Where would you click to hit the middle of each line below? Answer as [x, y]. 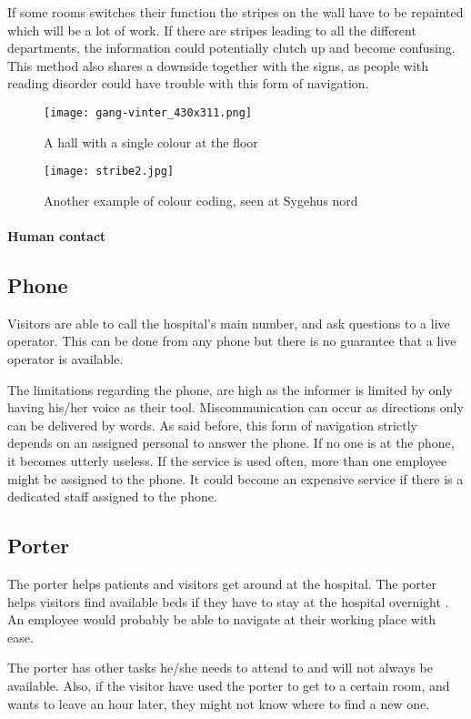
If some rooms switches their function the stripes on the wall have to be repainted [235, 12]
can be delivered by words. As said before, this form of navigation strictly [212, 425]
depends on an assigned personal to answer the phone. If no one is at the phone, [231, 443]
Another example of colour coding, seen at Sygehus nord [201, 200]
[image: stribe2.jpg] [109, 172]
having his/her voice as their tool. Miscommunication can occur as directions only [235, 407]
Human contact [57, 236]
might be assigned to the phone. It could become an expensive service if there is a [235, 478]
